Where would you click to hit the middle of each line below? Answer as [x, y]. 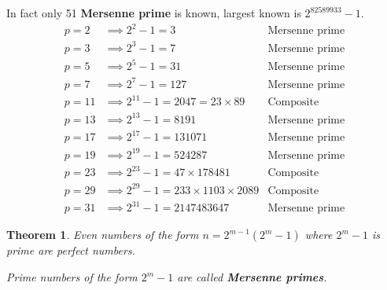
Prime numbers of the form [72, 277]
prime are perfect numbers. [71, 250]
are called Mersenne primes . [252, 277]
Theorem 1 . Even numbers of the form [103, 235]
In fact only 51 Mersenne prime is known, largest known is [154, 13]
